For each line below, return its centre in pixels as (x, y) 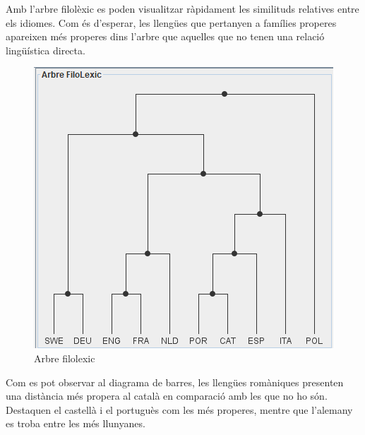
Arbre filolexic (65, 358)
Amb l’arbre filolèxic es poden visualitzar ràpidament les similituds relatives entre (182, 8)
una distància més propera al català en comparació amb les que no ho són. (167, 396)
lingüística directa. (46, 50)
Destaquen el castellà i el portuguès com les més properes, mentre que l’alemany (179, 409)
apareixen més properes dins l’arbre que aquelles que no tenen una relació (165, 36)
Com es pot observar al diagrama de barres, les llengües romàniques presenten (175, 382)
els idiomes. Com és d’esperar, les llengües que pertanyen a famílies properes (171, 22)
